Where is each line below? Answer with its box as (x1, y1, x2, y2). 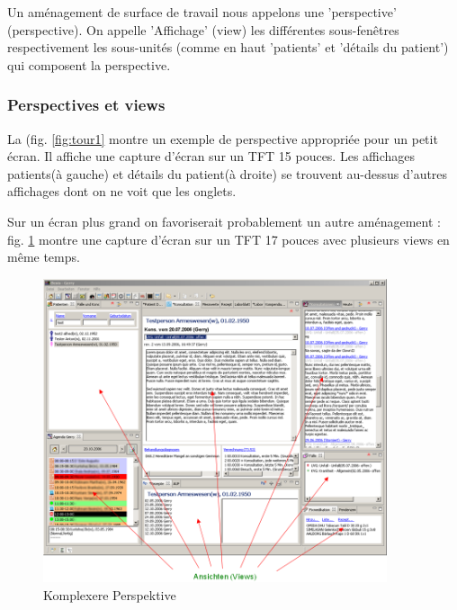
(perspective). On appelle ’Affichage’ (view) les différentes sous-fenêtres (7, 20, 399, 39)
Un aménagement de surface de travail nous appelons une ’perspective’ (7, 3, 397, 21)
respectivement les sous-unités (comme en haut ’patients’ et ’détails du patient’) (7, 38, 449, 57)
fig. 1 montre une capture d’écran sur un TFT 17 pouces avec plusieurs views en (7, 229, 450, 248)
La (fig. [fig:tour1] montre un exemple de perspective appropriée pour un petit (7, 129, 438, 148)
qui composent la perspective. (7, 55, 171, 74)
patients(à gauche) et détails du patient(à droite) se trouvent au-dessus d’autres (7, 164, 448, 183)
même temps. (7, 247, 80, 266)
